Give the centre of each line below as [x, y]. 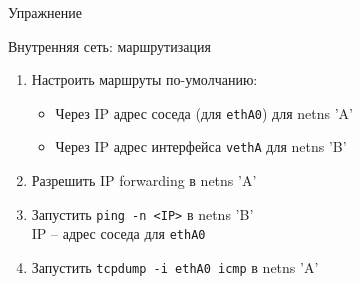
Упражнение [45, 12]
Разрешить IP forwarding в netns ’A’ [144, 180]
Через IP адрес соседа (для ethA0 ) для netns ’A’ [204, 112]
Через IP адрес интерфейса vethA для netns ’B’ [201, 146]
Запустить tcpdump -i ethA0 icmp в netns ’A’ [175, 267]
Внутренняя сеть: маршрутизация [109, 45]
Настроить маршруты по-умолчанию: [144, 79]
